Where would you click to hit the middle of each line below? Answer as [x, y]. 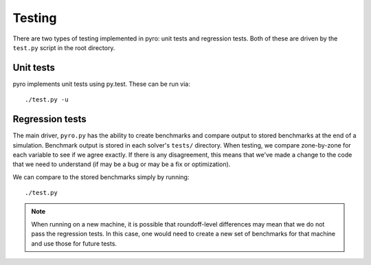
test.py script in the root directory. [64, 47]
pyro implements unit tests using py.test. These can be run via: [101, 84]
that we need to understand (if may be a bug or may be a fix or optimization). [122, 164]
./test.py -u [47, 100]
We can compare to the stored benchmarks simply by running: [101, 177]
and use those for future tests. [74, 243]
